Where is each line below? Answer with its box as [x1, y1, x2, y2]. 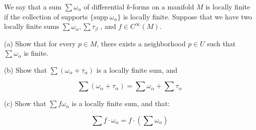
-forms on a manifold [130, 1, 194, 11]
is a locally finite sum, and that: [71, 98, 170, 109]
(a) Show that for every [4, 38, 76, 48]
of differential [83, 1, 125, 11]
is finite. [23, 48, 48, 58]
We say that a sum [4, 1, 62, 11]
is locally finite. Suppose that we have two [123, 11, 252, 21]
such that [207, 38, 236, 48]
